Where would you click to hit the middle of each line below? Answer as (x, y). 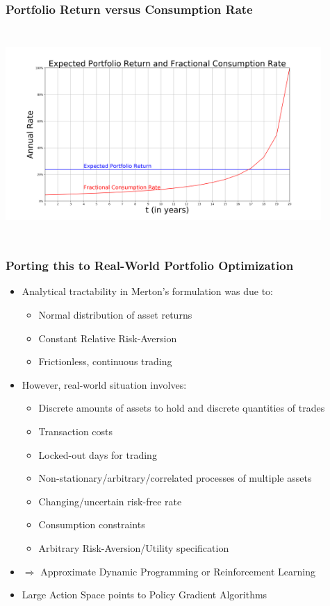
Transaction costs (76, 431)
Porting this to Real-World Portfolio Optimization (150, 266)
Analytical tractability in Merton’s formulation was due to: (147, 291)
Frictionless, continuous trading (105, 361)
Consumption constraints (92, 524)
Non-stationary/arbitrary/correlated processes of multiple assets (175, 478)
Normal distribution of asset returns (115, 314)
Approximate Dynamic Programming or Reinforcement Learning (178, 571)
